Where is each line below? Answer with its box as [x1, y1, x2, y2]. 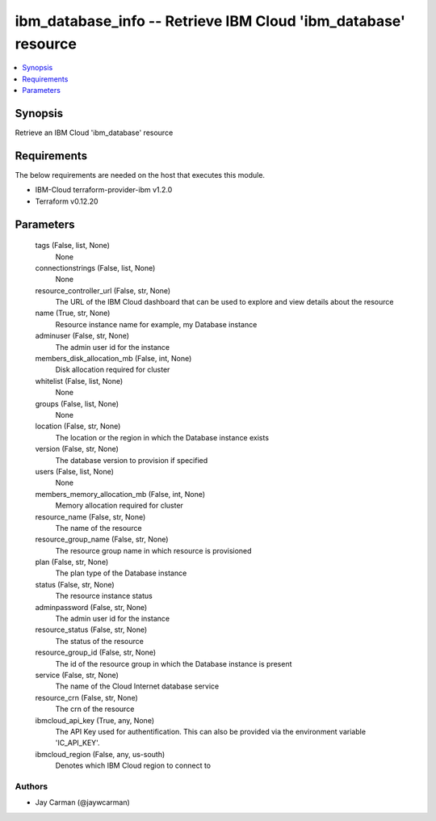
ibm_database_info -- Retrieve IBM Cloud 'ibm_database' [15, 12, 405, 30]
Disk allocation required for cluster [55, 364, 170, 375]
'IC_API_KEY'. [55, 738, 100, 747]
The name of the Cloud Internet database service [55, 681, 220, 691]
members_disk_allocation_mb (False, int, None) [35, 354, 192, 364]
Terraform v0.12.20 [35, 196, 99, 206]
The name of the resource [55, 523, 142, 533]
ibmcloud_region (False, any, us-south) [35, 749, 166, 759]
